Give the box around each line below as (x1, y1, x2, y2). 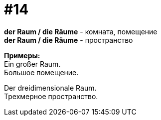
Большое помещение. (4, 68, 79, 77)
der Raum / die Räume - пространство (4, 35, 133, 44)
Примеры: (4, 51, 40, 60)
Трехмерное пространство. (4, 92, 98, 101)
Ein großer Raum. (4, 59, 61, 68)
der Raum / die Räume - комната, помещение (4, 27, 158, 36)
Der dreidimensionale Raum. (4, 83, 97, 92)
